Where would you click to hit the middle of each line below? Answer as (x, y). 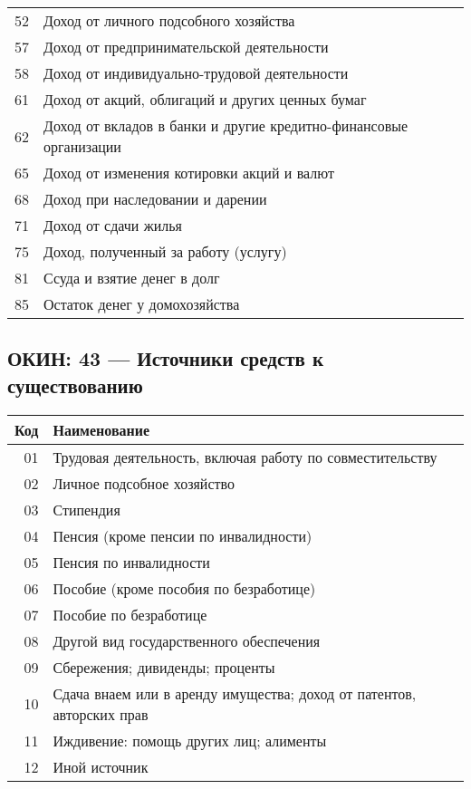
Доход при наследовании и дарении (155, 199)
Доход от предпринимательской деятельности (186, 47)
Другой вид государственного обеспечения (187, 640)
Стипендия (87, 509)
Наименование (101, 429)
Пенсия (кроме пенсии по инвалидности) (183, 535)
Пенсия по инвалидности (131, 562)
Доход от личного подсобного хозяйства (169, 20)
